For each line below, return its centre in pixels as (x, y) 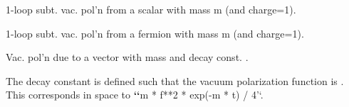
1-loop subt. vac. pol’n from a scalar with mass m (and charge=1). (151, 9)
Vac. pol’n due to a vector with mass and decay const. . (127, 57)
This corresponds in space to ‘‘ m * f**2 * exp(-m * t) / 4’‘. (135, 95)
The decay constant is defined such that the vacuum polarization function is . (175, 80)
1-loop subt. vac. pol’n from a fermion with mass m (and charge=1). (155, 33)
